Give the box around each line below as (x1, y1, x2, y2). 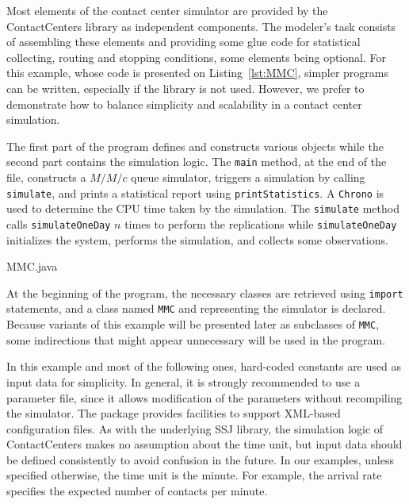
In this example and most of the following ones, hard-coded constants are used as (6, 358, 401, 375)
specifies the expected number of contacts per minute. (6, 483, 268, 499)
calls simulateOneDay (6, 215, 111, 232)
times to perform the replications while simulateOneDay (124, 215, 397, 232)
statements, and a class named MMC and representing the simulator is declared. (6, 300, 386, 317)
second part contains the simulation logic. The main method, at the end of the (6, 153, 387, 170)
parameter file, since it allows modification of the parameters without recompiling (6, 389, 403, 406)
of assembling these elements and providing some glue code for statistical (6, 33, 361, 50)
